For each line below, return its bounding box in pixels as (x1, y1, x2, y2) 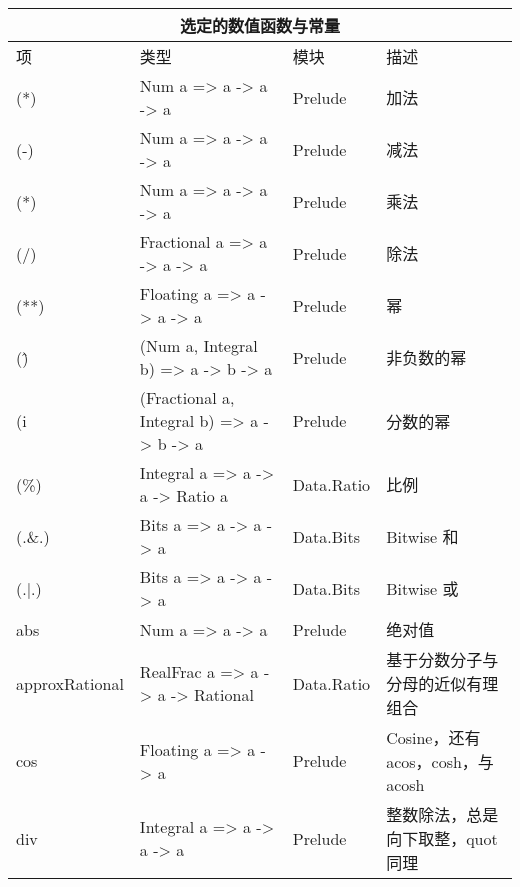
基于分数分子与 (386, 648, 499, 671)
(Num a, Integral (139, 334, 258, 357)
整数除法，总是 (386, 803, 499, 826)
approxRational (16, 671, 124, 695)
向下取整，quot (386, 827, 498, 850)
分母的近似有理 (386, 672, 499, 695)
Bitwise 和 (386, 525, 459, 548)
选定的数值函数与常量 (179, 14, 340, 37)
